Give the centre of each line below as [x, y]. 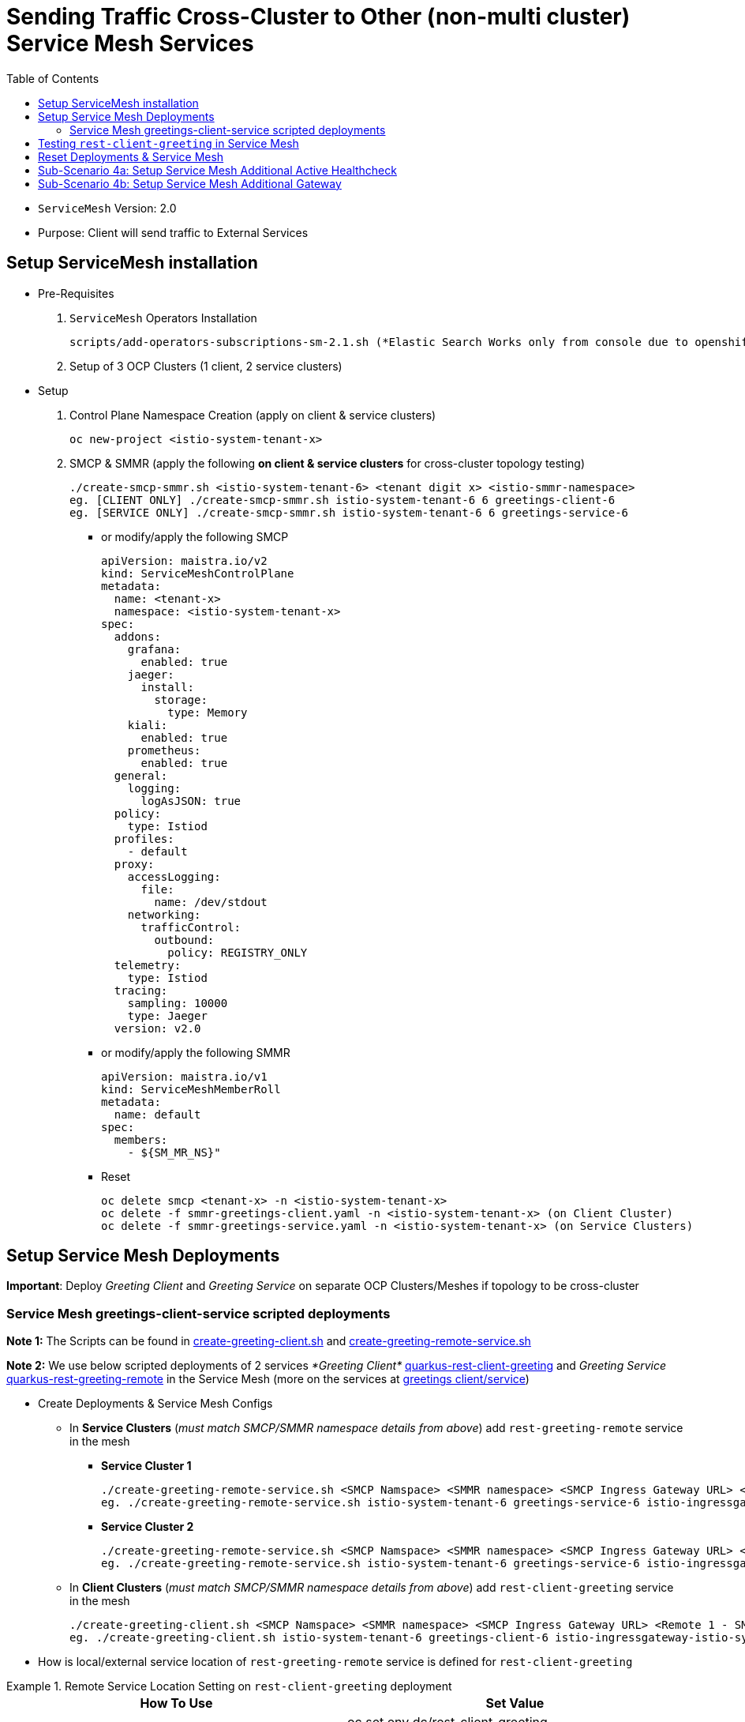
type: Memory [208, 712]
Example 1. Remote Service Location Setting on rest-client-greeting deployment [229, 1686]
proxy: [134, 864]
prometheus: [164, 750]
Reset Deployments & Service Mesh [131, 156]
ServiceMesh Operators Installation [163, 318]
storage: [181, 699]
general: [141, 775]
